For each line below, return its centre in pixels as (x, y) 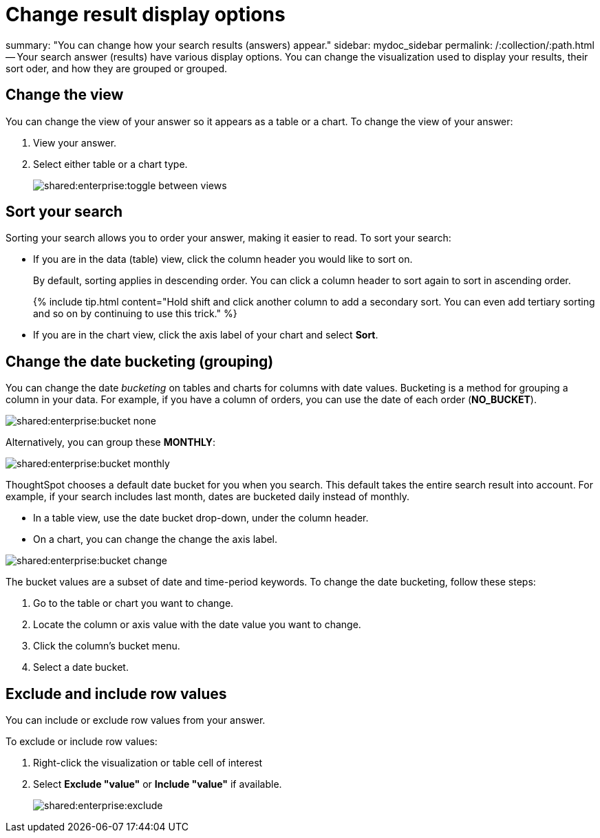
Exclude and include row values (116, 694)
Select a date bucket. (81, 667)
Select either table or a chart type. (110, 164)
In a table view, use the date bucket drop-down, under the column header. (201, 518)
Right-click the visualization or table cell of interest (148, 763)
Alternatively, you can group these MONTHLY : (110, 442)
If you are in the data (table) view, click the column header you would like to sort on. (223, 259)
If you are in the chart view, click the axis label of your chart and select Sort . (206, 335)
